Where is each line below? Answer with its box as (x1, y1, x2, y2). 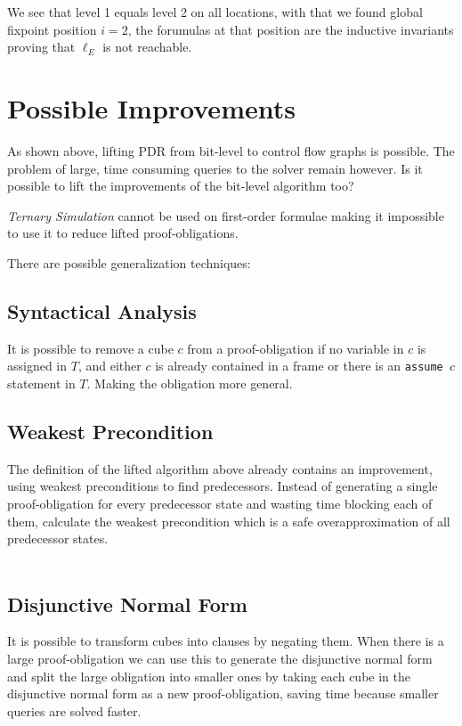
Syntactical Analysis (7, 297, 197, 324)
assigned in (7, 356, 68, 375)
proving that (7, 37, 76, 56)
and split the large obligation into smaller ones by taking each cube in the (7, 666, 410, 685)
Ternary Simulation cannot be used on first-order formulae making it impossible (7, 206, 444, 224)
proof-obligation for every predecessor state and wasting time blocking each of (7, 494, 433, 512)
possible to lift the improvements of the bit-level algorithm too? (7, 176, 354, 195)
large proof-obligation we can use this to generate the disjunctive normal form (7, 649, 433, 668)
